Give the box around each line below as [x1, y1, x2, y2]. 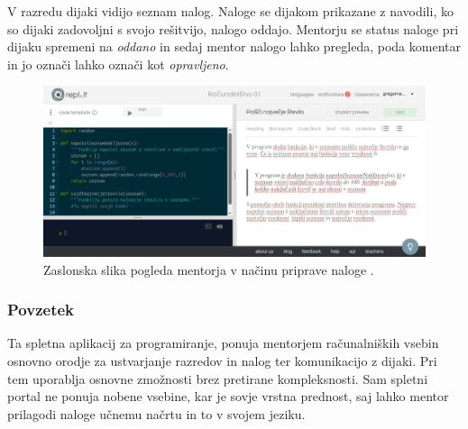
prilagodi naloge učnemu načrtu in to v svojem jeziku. [7, 404, 306, 423]
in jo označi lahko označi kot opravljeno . [7, 54, 229, 73]
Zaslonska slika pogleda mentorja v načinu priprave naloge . [43, 260, 374, 278]
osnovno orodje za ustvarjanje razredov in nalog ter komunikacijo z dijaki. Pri [7, 351, 437, 370]
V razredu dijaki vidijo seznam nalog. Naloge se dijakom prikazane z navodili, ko [7, 2, 454, 20]
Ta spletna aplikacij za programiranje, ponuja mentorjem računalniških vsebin [7, 333, 439, 352]
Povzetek [7, 298, 74, 321]
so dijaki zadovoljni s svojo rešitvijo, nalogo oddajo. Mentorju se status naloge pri [7, 19, 459, 38]
